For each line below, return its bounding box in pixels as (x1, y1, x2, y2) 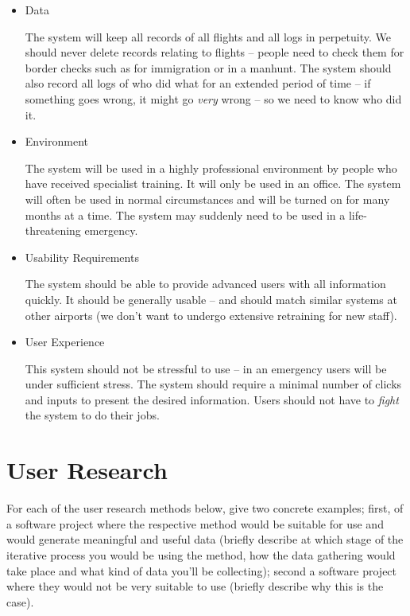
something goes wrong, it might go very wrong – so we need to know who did (25, 90, 402, 107)
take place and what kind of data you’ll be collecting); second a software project (6, 562, 397, 579)
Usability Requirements (25, 248, 139, 265)
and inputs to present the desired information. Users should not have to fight (25, 391, 399, 407)
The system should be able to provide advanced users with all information (25, 275, 386, 292)
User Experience (25, 333, 105, 350)
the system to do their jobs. (25, 407, 160, 423)
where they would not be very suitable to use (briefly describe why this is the (6, 578, 384, 595)
